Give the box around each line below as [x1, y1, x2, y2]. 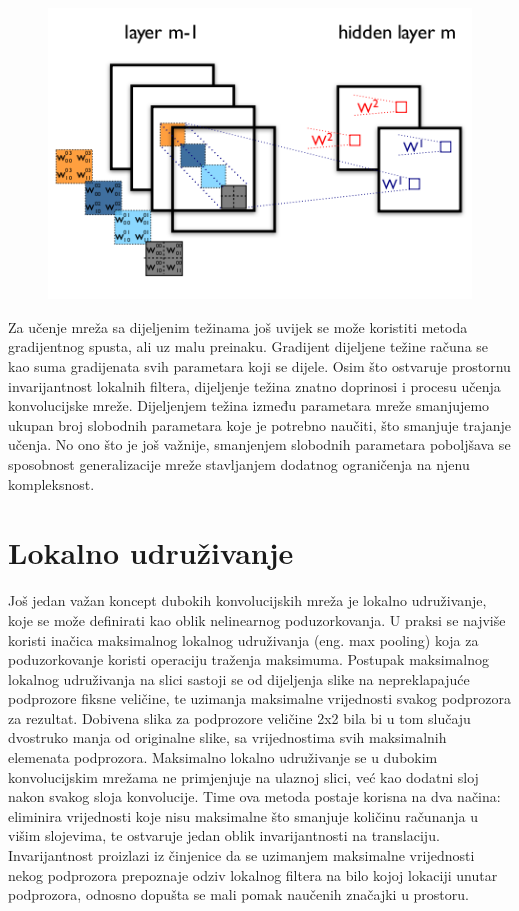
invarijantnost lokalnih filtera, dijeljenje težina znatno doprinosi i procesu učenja [8, 375, 501, 396]
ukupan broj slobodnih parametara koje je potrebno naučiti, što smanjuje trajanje [8, 414, 511, 435]
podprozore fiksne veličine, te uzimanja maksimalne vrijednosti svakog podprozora [8, 688, 511, 709]
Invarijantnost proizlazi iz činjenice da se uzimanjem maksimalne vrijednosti [8, 845, 475, 866]
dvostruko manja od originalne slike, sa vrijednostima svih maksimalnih [8, 727, 447, 748]
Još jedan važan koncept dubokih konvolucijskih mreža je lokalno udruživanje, [8, 590, 487, 611]
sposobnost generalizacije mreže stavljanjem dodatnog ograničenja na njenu [8, 454, 470, 474]
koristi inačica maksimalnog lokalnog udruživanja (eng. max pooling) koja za [8, 629, 479, 650]
